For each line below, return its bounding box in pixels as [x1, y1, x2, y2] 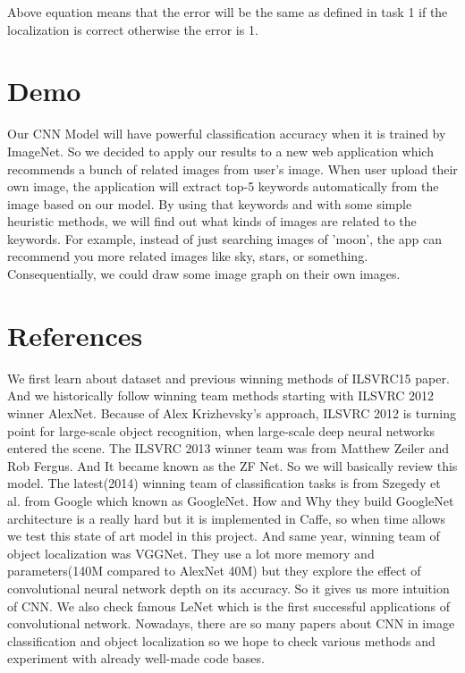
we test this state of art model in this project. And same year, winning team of [7, 526, 440, 545]
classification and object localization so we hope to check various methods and [7, 631, 435, 650]
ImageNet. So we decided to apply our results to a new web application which [7, 141, 434, 160]
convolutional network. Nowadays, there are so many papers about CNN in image [7, 614, 455, 633]
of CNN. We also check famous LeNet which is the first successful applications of [7, 596, 451, 615]
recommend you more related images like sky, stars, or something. [7, 247, 368, 265]
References [7, 316, 143, 353]
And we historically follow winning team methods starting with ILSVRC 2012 [7, 386, 435, 405]
